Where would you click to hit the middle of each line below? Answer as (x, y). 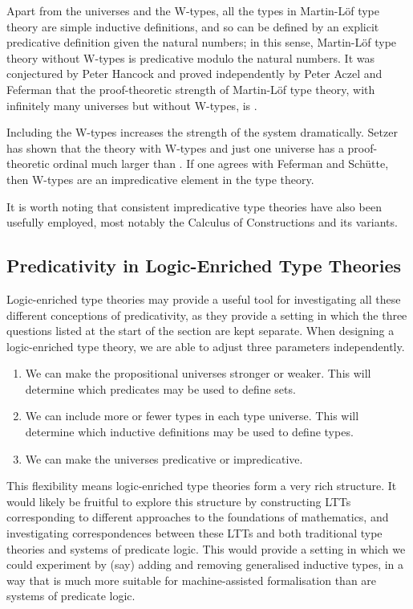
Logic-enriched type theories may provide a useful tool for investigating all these (204, 298)
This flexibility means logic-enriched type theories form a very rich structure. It (202, 486)
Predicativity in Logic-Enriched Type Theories (204, 266)
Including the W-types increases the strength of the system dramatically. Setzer (202, 132)
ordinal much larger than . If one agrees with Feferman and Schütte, (221, 163)
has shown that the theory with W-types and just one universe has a (175, 147)
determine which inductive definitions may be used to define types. (189, 432)
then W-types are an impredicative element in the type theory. (160, 179)
